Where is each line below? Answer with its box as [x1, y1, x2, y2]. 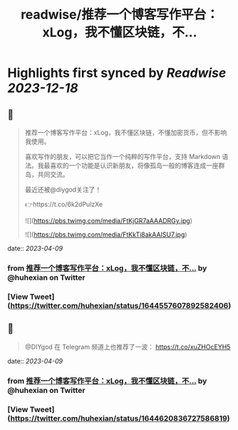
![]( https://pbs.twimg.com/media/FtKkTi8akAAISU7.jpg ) [24, 230, 187, 239]
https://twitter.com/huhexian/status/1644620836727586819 [10, 413, 228, 423]
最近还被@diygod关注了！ [24, 185, 102, 193]
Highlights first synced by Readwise [7, 65, 227, 81]
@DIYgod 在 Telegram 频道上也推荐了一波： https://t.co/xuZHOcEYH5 [24, 342, 231, 351]
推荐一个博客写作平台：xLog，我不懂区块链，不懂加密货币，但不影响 [24, 128, 227, 136]
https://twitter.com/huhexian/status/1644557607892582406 [10, 300, 229, 310]
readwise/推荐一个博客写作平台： [20, 6, 219, 23]
